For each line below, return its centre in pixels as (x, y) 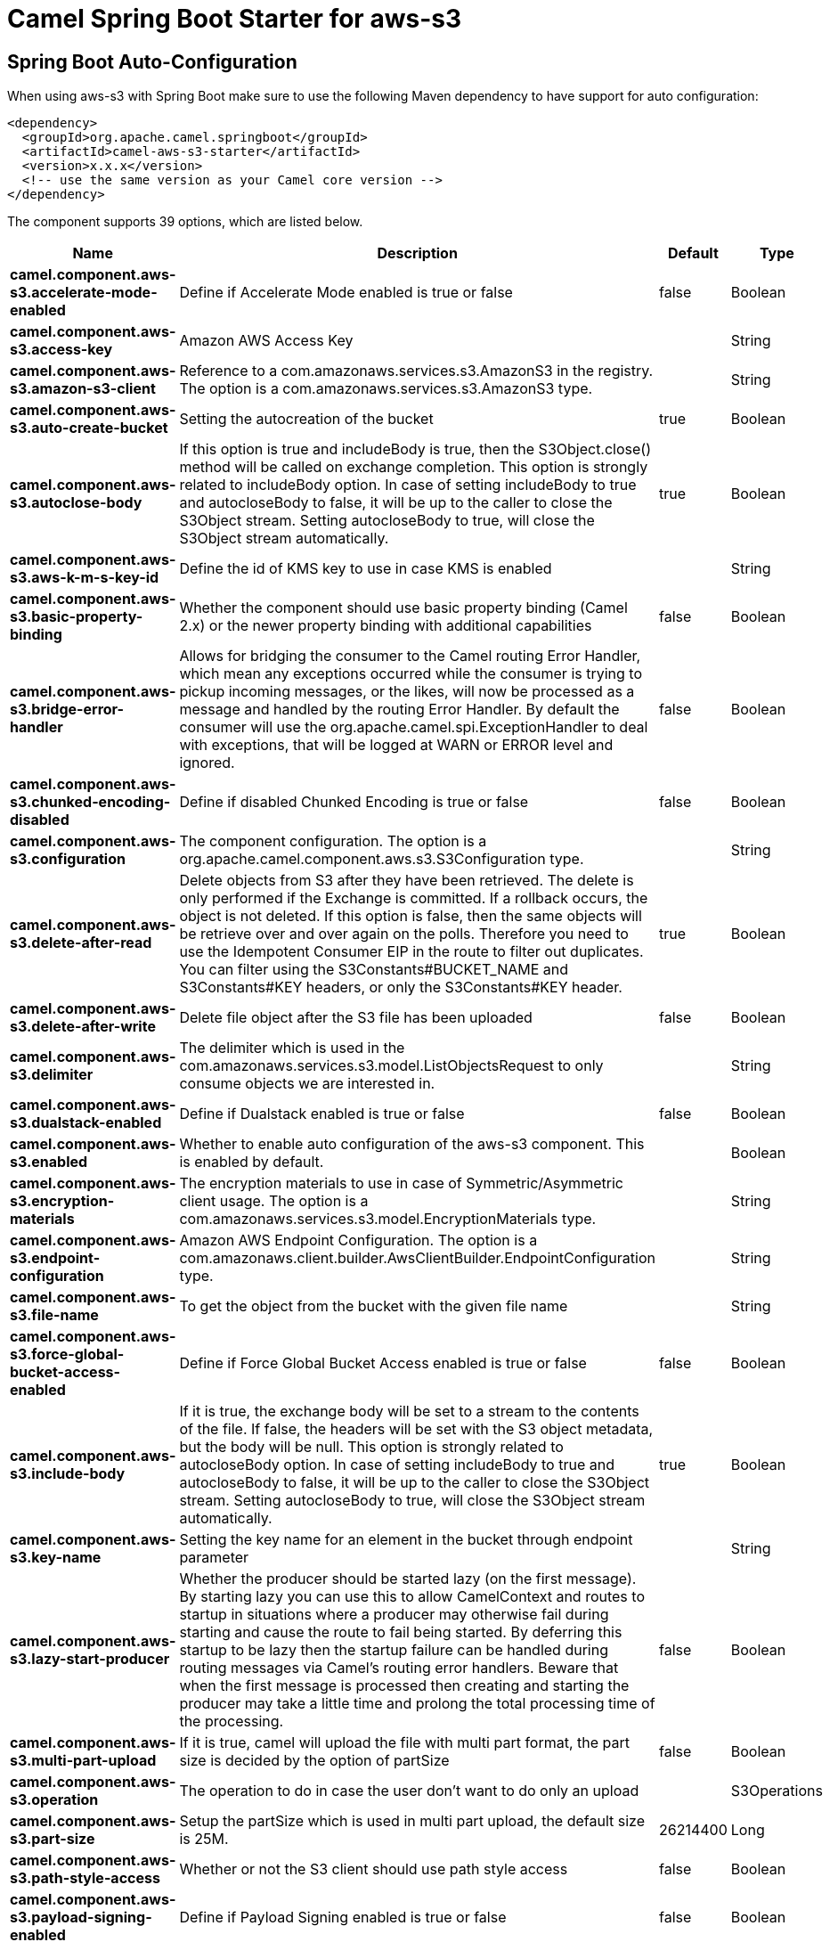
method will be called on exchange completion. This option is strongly (414, 467)
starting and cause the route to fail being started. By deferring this (401, 1632)
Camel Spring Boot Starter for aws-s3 (234, 19)
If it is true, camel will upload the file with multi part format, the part (405, 1743)
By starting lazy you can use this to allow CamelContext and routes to (412, 1597)
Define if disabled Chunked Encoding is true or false (354, 802)
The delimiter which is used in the (292, 1048)
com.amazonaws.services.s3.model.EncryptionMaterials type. (388, 1219)
